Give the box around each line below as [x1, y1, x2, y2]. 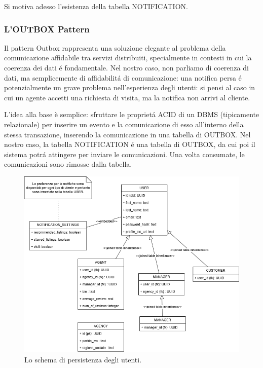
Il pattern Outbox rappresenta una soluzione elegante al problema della [4, 42, 226, 53]
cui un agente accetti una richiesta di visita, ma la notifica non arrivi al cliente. [4, 92, 250, 102]
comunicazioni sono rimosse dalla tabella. [4, 159, 132, 169]
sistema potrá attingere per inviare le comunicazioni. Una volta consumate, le [4, 149, 245, 159]
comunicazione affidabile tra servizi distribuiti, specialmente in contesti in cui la [4, 52, 252, 63]
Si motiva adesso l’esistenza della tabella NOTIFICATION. [4, 1, 188, 11]
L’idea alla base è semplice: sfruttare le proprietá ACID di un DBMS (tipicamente [4, 109, 259, 120]
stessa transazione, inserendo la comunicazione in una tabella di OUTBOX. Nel [4, 129, 251, 139]
